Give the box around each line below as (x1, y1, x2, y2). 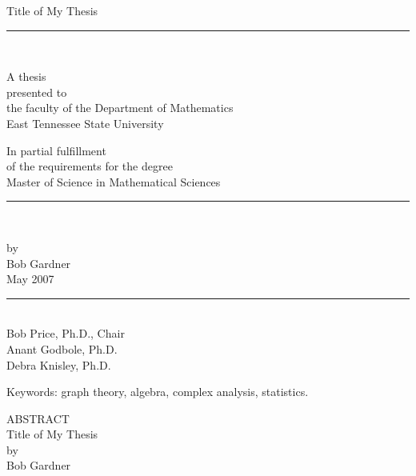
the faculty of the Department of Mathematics (6, 99, 234, 116)
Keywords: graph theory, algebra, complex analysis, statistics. (6, 383, 309, 400)
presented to (6, 83, 67, 100)
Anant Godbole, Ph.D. (6, 340, 118, 357)
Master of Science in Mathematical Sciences (6, 173, 221, 190)
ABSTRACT (6, 410, 70, 426)
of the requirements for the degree (6, 158, 173, 174)
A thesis (6, 68, 46, 85)
